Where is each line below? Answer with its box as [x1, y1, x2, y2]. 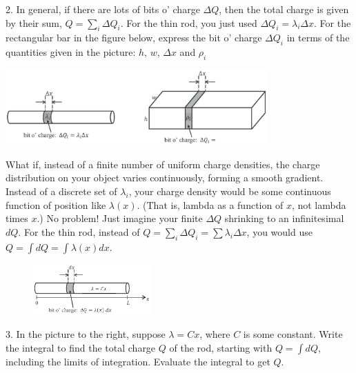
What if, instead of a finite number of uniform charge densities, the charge [6, 157, 320, 171]
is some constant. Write [243, 326, 343, 341]
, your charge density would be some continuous [128, 184, 331, 199]
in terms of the [286, 30, 350, 45]
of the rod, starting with [169, 340, 273, 354]
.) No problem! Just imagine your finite [37, 211, 203, 225]
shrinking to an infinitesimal [224, 211, 344, 225]
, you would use [246, 224, 313, 239]
